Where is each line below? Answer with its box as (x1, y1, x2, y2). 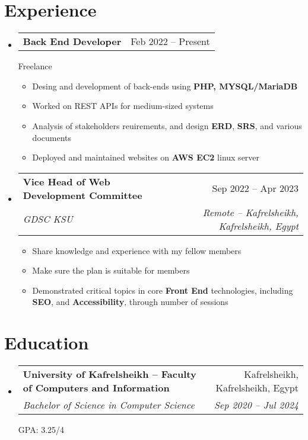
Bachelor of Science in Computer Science (23, 398, 195, 412)
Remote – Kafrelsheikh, (202, 205, 299, 219)
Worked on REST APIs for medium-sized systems (32, 99, 214, 112)
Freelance (18, 60, 52, 72)
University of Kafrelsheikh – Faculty (23, 367, 196, 381)
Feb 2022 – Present (131, 34, 210, 49)
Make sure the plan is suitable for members (32, 264, 190, 277)
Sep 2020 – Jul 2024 (214, 398, 299, 412)
